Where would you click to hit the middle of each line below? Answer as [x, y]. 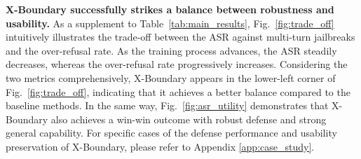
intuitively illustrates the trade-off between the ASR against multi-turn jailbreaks [180, 37]
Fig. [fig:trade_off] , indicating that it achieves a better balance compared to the [178, 91]
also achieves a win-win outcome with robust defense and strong [189, 119]
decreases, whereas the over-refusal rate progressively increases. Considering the [177, 64]
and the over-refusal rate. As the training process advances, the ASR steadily [171, 50]
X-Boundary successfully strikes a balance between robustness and [170, 9]
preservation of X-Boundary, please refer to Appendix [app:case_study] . [160, 146]
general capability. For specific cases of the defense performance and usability [171, 133]
